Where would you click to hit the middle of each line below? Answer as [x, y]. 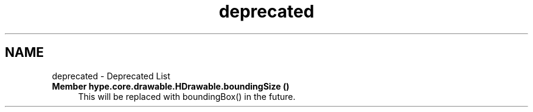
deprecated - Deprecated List [111, 76]
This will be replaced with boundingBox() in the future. [187, 96]
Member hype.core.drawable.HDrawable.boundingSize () [171, 86]
